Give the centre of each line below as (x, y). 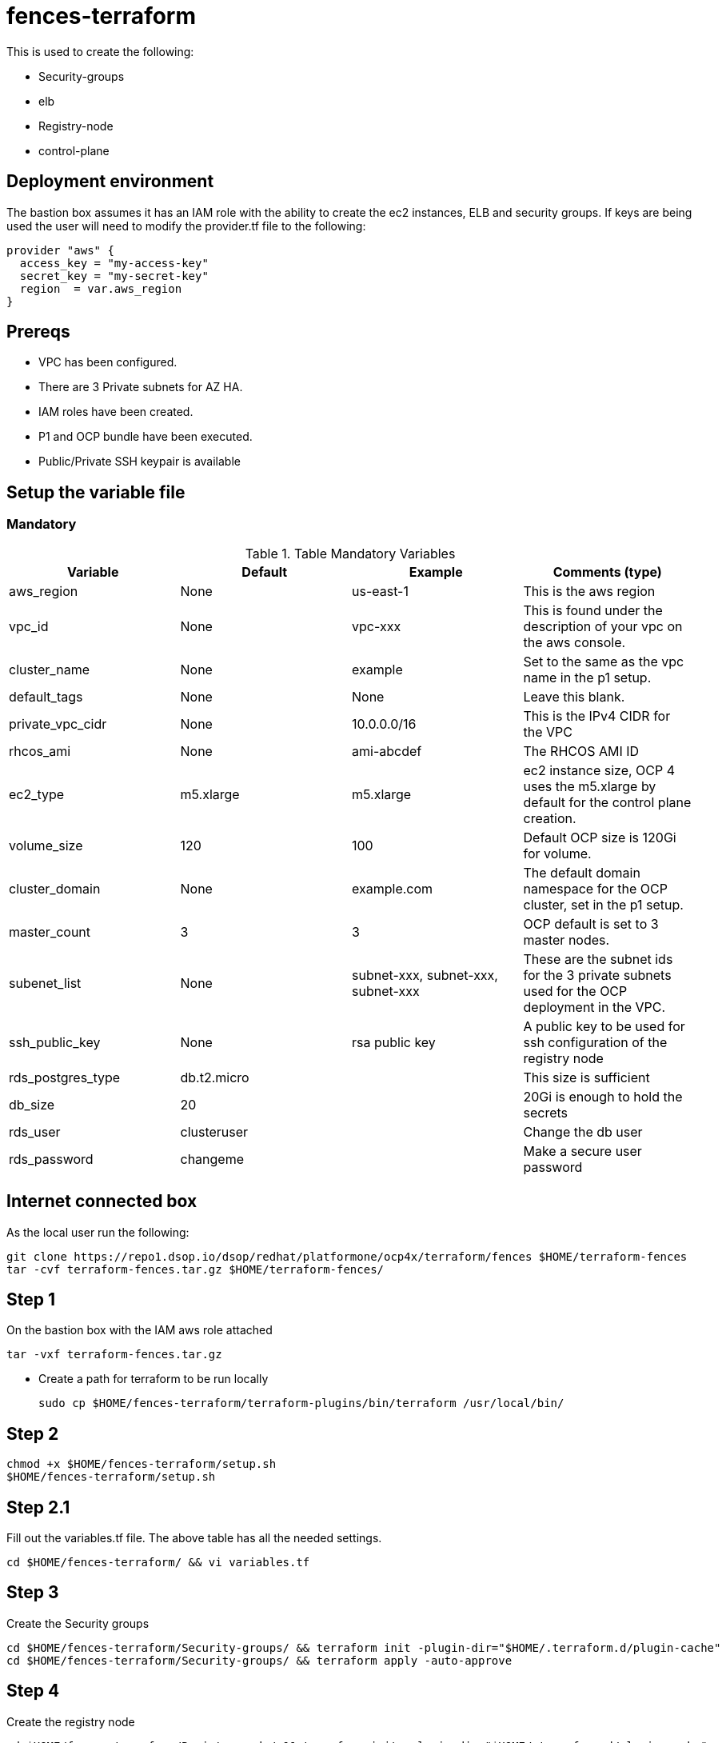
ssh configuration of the (595, 1042)
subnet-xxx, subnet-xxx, (425, 975)
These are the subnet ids (598, 959)
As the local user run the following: (98, 1232)
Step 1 (31, 1299)
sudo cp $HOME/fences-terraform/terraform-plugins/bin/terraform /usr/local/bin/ (301, 1403)
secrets (546, 1112)
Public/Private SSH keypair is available (140, 462)
